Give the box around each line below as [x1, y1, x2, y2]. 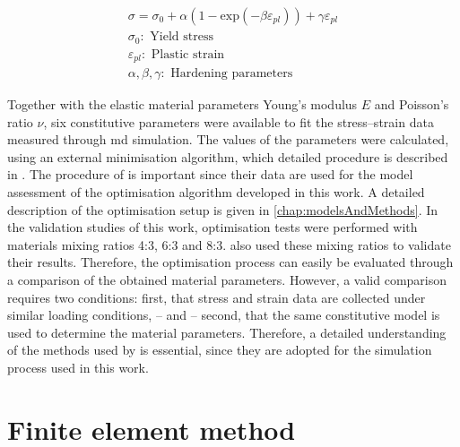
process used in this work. [7, 357, 149, 376]
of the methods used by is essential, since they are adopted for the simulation [7, 340, 432, 359]
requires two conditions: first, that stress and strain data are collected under [7, 288, 426, 306]
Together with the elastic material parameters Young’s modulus [7, 95, 358, 114]
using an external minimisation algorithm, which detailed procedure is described [7, 147, 448, 166]
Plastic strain [151, 47, 225, 61]
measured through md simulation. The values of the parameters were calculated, [7, 130, 449, 149]
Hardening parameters [170, 67, 293, 81]
